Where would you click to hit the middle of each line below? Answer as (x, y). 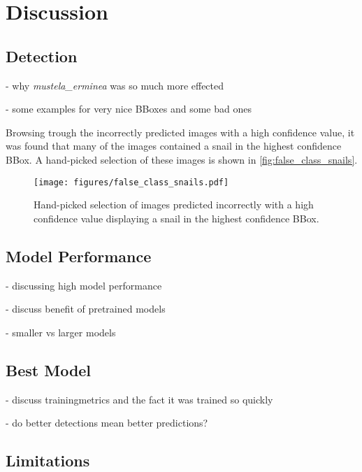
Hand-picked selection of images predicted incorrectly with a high (174, 205)
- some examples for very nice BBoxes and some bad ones (129, 109)
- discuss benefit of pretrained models (86, 309)
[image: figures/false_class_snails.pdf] (131, 182)
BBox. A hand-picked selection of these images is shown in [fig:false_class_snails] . (182, 159)
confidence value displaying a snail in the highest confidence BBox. (176, 218)
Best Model (49, 370)
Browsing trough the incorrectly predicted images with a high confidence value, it (180, 132)
